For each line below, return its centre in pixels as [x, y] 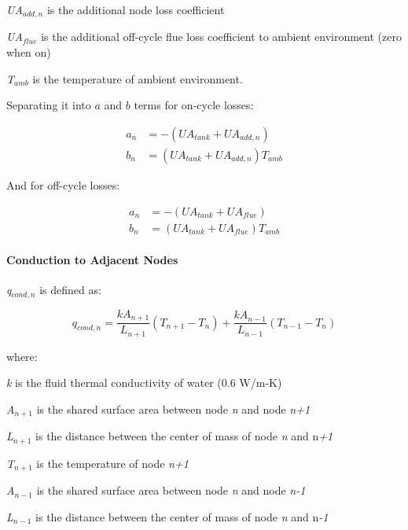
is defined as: [70, 290]
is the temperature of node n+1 [112, 463]
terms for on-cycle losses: [194, 105]
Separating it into [49, 105]
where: [22, 356]
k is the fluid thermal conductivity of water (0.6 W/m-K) [144, 383]
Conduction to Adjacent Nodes [92, 260]
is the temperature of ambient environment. [138, 78]
